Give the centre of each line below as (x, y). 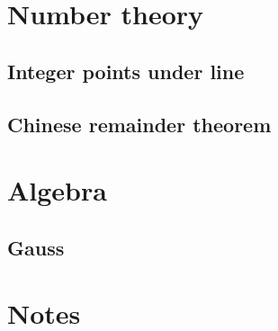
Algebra (57, 190)
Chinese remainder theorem (139, 124)
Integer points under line (126, 71)
